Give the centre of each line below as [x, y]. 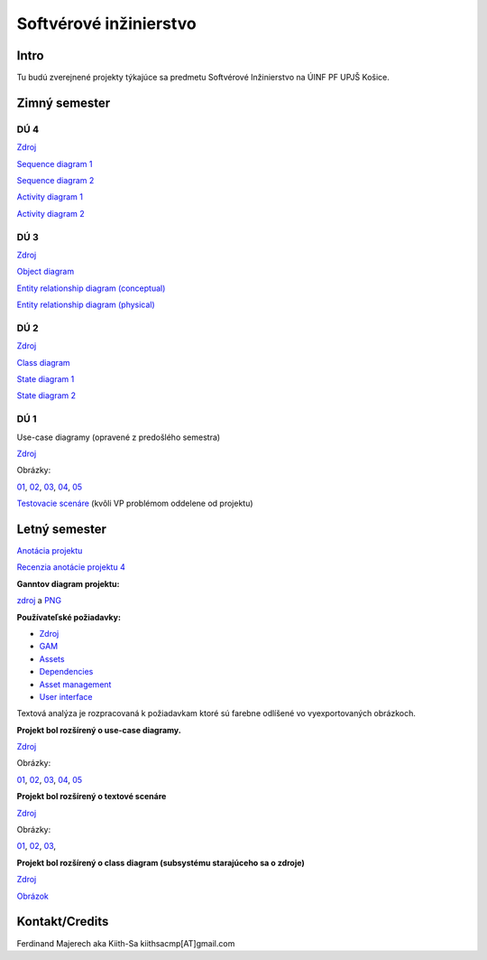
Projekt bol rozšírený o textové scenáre [92, 797]
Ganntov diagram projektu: [68, 583]
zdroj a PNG [39, 601]
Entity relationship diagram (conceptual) [91, 288]
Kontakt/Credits [63, 922]
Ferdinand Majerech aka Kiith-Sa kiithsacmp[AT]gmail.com [126, 943]
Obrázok [33, 896]
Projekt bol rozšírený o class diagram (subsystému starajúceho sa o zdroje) [161, 862]
